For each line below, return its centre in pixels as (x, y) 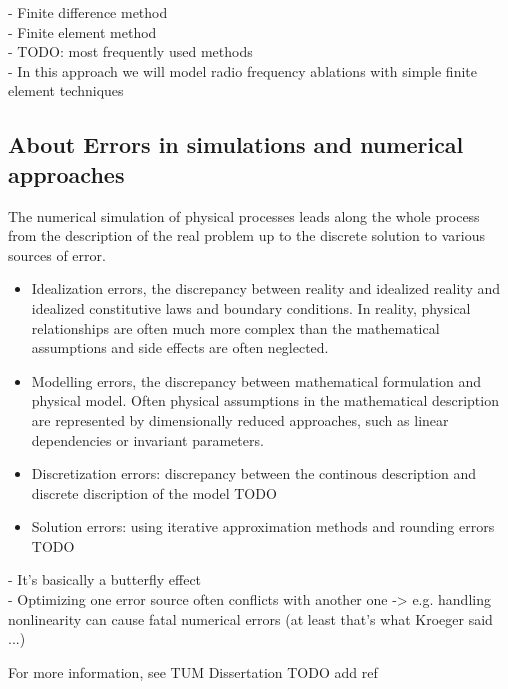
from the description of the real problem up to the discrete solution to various (246, 235)
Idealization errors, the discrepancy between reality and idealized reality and (266, 288)
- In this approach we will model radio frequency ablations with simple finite (242, 70)
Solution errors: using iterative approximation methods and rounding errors (263, 526)
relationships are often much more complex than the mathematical (235, 327)
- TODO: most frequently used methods (130, 51)
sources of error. (57, 254)
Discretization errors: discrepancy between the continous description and (253, 473)
